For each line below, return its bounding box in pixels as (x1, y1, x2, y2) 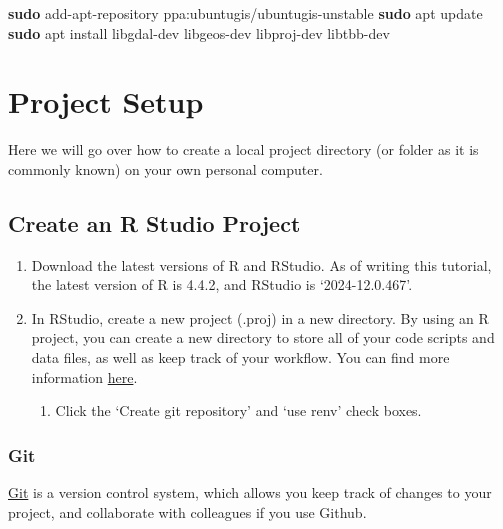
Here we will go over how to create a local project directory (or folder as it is (8, 139, 479, 160)
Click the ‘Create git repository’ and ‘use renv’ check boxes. (55, 400, 422, 421)
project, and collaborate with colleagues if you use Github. (8, 501, 367, 522)
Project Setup (8, 81, 204, 122)
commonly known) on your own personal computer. (8, 158, 323, 179)
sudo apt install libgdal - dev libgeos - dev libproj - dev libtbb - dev (8, 22, 390, 43)
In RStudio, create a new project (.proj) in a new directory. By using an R (31, 307, 489, 328)
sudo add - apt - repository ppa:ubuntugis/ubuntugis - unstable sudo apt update (8, 3, 483, 23)
